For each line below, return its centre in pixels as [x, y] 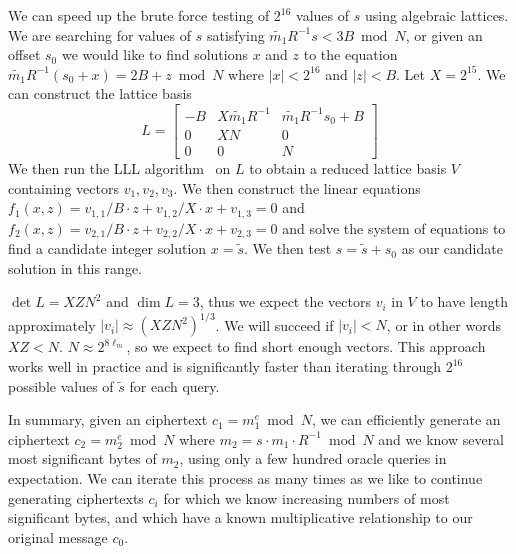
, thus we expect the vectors [285, 301]
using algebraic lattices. [436, 15]
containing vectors [63, 187]
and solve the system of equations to [394, 227]
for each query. [174, 385]
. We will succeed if [274, 324]
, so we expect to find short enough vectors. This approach [306, 346]
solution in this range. [75, 267]
